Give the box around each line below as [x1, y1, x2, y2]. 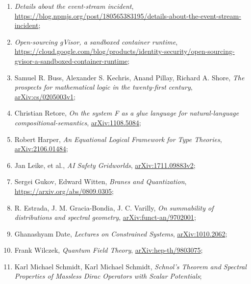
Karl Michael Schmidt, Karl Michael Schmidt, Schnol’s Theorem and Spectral [14, 261, 247, 271]
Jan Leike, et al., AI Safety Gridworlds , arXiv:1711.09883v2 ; [14, 160, 196, 170]
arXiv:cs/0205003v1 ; [14, 91, 75, 101]
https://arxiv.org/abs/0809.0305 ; [14, 186, 114, 196]
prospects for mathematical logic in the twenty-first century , [14, 82, 193, 92]
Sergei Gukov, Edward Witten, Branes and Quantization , [14, 176, 187, 187]
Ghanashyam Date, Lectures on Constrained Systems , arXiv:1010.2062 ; [14, 228, 227, 238]
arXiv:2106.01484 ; [14, 143, 68, 154]
